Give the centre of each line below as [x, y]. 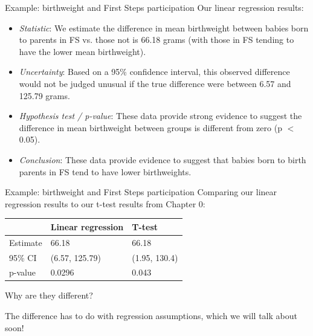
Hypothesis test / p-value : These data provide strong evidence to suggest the [160, 116]
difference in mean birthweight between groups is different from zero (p [150, 127]
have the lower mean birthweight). [82, 51]
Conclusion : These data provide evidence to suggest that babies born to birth [163, 159]
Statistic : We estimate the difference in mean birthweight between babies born [164, 27]
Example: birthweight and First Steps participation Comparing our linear [141, 192]
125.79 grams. [44, 95]
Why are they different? [49, 295]
